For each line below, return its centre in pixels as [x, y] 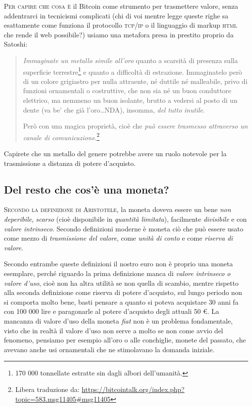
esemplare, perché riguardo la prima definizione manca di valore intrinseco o [117, 273]
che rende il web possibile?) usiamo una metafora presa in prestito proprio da [119, 34]
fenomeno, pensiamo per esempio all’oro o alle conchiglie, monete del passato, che [125, 340]
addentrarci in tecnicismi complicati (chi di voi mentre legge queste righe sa [116, 15]
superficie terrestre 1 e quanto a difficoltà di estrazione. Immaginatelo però [133, 71]
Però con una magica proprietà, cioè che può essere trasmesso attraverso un [135, 126]
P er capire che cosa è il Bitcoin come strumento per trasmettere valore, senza [121, 6]
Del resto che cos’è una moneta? [87, 189]
